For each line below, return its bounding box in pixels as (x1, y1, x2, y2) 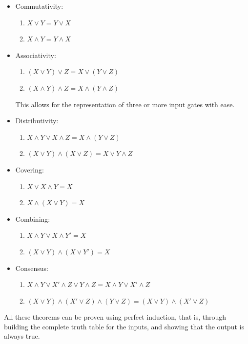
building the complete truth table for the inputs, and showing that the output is (4, 321, 244, 331)
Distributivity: (15, 115, 59, 126)
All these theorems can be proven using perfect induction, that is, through (4, 312, 227, 322)
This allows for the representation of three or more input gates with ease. (15, 99, 235, 109)
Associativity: (15, 50, 56, 60)
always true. (4, 331, 40, 341)
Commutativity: (15, 1, 63, 11)
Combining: (15, 213, 50, 224)
